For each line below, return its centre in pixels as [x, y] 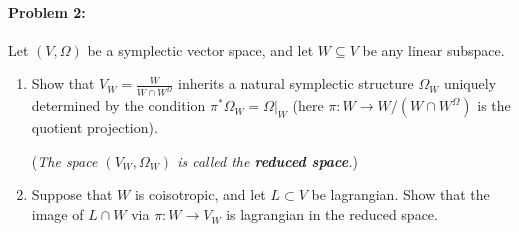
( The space [64, 160]
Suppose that [72, 194]
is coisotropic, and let [200, 194]
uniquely [470, 83]
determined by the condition [118, 105]
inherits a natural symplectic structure [296, 83]
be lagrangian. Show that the [400, 194]
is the [494, 105]
